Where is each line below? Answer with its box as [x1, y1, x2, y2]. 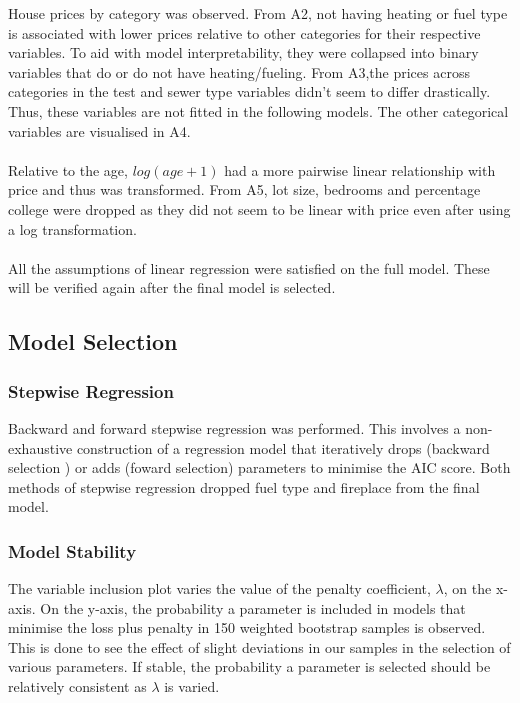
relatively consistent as [8, 676, 147, 697]
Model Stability [8, 538, 137, 563]
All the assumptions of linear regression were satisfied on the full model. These [8, 257, 490, 278]
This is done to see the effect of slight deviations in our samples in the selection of [8, 636, 511, 657]
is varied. [164, 676, 220, 697]
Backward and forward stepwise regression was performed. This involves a [8, 417, 461, 438]
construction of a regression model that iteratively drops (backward [76, 437, 490, 458]
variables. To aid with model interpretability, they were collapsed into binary [8, 42, 479, 63]
